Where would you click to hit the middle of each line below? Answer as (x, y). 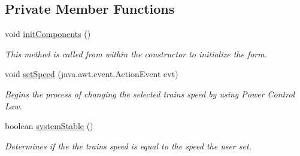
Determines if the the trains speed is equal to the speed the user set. (128, 146)
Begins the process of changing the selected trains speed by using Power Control (150, 94)
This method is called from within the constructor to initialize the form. (136, 53)
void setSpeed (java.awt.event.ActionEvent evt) (92, 74)
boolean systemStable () (49, 126)
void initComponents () (48, 34)
